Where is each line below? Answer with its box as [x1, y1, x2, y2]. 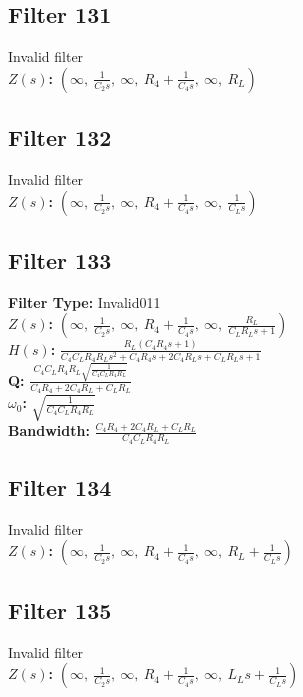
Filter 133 [8, 244, 112, 275]
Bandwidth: [8, 420, 90, 441]
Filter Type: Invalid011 [8, 291, 161, 312]
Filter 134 [8, 472, 112, 503]
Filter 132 [8, 122, 112, 153]
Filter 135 [8, 594, 112, 625]
